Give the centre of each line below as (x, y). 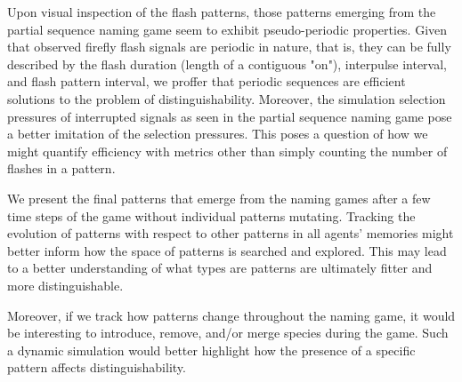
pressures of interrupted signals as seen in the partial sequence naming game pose (230, 116)
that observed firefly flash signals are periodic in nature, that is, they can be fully (229, 47)
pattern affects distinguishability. (97, 367)
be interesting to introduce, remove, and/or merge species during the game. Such (228, 333)
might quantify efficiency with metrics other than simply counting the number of (227, 151)
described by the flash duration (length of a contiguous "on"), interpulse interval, (227, 64)
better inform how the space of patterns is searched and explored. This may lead (227, 250)
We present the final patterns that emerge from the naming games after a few (219, 198)
